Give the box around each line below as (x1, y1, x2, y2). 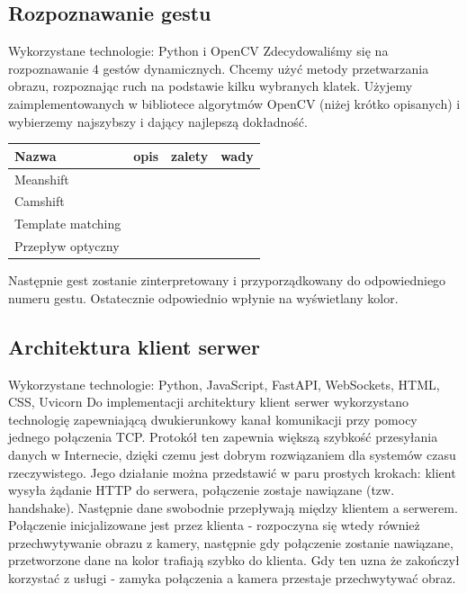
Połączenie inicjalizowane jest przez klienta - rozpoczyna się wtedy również (8, 516, 420, 535)
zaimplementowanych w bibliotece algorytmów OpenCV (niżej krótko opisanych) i (8, 94, 461, 112)
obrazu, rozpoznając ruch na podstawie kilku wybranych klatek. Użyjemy (8, 76, 413, 95)
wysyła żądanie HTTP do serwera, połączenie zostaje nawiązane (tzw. (8, 481, 395, 499)
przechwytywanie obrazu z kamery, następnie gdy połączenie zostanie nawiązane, (8, 533, 454, 552)
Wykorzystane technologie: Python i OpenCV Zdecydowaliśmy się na (8, 41, 389, 60)
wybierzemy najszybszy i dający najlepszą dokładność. (8, 112, 308, 130)
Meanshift (14, 169, 69, 188)
